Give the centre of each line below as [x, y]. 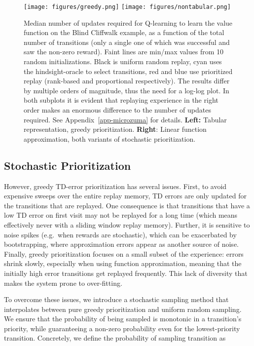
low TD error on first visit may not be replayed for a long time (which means [121, 215]
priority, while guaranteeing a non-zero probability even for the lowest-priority [122, 328]
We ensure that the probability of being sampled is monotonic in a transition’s [123, 319]
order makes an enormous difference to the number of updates [117, 110]
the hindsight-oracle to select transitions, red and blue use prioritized [128, 71]
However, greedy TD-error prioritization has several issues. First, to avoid [115, 186]
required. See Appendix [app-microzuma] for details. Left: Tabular [125, 119]
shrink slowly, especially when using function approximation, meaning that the [123, 263]
